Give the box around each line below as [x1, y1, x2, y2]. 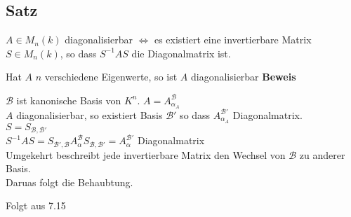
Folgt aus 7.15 [6, 198, 66, 213]
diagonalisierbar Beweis [190, 69, 296, 84]
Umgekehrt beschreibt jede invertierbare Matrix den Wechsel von [6, 147, 286, 162]
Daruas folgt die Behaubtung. [6, 174, 133, 189]
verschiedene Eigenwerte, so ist [44, 69, 178, 84]
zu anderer [299, 147, 345, 162]
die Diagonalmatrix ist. [131, 45, 231, 60]
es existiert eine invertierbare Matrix [154, 32, 312, 47]
